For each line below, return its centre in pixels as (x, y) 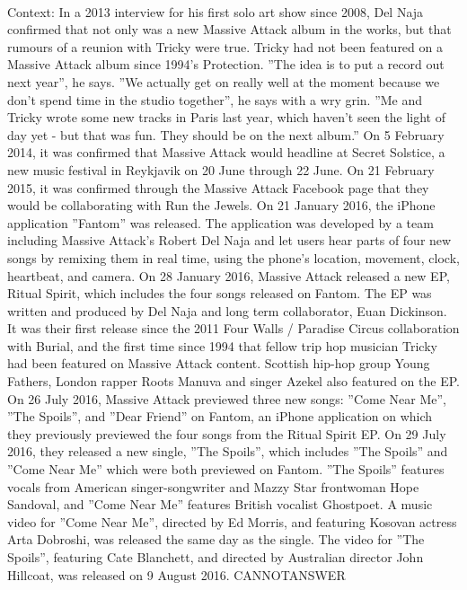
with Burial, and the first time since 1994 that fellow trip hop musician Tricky (222, 345)
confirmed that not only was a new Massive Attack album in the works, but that (229, 29)
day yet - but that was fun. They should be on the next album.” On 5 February (226, 134)
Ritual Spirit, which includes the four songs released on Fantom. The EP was (220, 293)
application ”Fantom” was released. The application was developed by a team (220, 222)
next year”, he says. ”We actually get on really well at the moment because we (224, 81)
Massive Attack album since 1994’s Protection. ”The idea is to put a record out (226, 64)
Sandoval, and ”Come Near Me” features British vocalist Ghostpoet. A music (220, 504)
